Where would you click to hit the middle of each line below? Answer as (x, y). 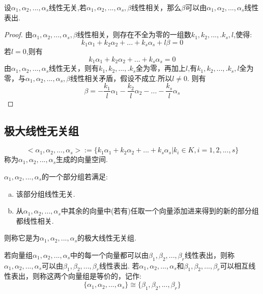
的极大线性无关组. (107, 238)
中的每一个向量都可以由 (110, 255)
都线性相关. (35, 220)
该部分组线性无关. (46, 193)
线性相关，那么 (156, 7)
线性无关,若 (68, 7)
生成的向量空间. (82, 159)
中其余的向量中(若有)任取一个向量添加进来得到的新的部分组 (160, 211)
